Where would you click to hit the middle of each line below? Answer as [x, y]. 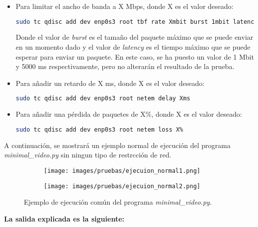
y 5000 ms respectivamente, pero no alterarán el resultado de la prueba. [125, 66]
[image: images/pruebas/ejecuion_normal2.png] [122, 186]
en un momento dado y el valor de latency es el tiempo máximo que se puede [133, 47]
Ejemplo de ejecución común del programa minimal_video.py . [118, 202]
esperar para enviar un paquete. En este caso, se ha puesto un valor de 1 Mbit [135, 56]
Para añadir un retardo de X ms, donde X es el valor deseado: [110, 83]
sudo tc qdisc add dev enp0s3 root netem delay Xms [103, 99]
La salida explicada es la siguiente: [64, 218]
